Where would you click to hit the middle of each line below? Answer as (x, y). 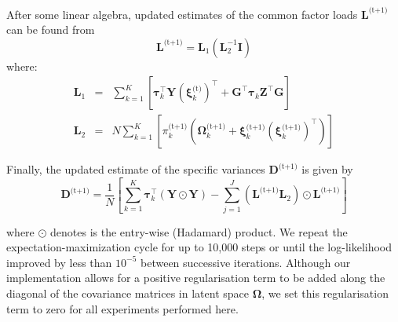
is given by (327, 169)
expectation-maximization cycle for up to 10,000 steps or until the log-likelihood (199, 247)
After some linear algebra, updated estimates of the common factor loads (182, 14)
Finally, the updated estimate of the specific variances (136, 169)
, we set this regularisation (325, 293)
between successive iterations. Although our (246, 262)
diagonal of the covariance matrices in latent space (128, 293)
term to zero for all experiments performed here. (122, 308)
